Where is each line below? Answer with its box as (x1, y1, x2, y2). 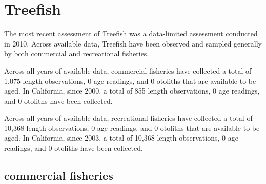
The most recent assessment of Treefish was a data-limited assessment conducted (4, 28, 258, 39)
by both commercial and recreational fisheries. (4, 48, 149, 59)
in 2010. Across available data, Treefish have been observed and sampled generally (4, 38, 262, 49)
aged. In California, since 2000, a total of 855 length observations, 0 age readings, (4, 85, 260, 96)
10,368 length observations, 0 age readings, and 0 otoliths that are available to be (4, 122, 260, 133)
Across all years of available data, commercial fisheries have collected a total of (4, 65, 252, 76)
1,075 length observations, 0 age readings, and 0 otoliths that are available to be (4, 75, 256, 86)
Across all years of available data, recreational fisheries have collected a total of (4, 112, 253, 123)
